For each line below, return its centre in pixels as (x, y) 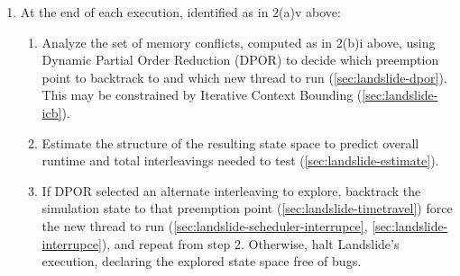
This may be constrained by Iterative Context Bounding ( (202, 95)
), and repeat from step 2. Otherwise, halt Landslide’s (250, 243)
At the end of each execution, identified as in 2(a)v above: (180, 12)
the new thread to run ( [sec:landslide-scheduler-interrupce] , (205, 225)
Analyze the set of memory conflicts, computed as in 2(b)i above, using (239, 42)
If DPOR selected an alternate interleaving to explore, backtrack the (231, 190)
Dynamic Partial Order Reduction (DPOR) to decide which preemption (240, 60)
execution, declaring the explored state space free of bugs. (202, 261)
